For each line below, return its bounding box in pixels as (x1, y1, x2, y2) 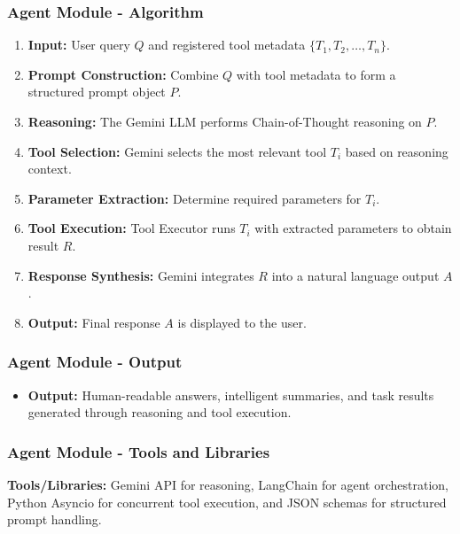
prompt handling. (7, 510, 102, 529)
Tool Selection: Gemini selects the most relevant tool (27, 142, 327, 160)
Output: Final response (27, 313, 160, 331)
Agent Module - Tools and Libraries (7, 440, 270, 462)
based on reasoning (345, 142, 448, 160)
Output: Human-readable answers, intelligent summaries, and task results (27, 385, 434, 404)
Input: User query (27, 35, 130, 54)
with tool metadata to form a (236, 65, 396, 83)
